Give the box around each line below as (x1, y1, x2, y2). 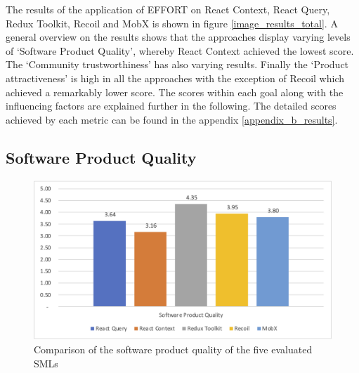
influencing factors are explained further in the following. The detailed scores (6, 98, 337, 113)
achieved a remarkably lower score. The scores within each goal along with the (6, 84, 344, 99)
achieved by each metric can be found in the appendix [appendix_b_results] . (6, 112, 338, 126)
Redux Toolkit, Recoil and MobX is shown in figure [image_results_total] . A (6, 15, 338, 30)
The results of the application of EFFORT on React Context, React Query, (6, 2, 330, 16)
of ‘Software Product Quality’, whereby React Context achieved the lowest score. (6, 43, 354, 58)
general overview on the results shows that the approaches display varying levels (6, 30, 351, 44)
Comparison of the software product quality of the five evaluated (34, 342, 313, 357)
